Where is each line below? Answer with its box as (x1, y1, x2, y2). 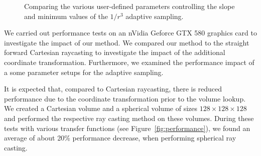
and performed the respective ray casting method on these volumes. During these (4, 112, 254, 123)
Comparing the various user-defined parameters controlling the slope (24, 1, 235, 11)
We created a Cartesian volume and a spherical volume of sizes (4, 103, 197, 113)
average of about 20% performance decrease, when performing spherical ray (4, 132, 236, 143)
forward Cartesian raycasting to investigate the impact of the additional (4, 47, 225, 57)
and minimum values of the (24, 10, 108, 21)
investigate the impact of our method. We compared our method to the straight (4, 37, 249, 47)
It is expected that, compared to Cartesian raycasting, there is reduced (4, 83, 222, 94)
